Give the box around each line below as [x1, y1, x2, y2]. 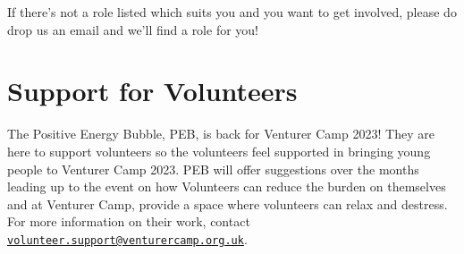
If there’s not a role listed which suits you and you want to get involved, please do [7, 3, 457, 21]
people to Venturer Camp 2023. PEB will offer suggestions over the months [7, 159, 419, 178]
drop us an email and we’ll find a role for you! [7, 20, 258, 38]
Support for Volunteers [7, 72, 298, 109]
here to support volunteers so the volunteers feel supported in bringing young [7, 141, 431, 160]
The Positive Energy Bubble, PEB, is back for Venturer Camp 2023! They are [7, 124, 434, 143]
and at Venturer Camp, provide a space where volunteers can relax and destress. [7, 194, 448, 213]
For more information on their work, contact [7, 212, 250, 231]
